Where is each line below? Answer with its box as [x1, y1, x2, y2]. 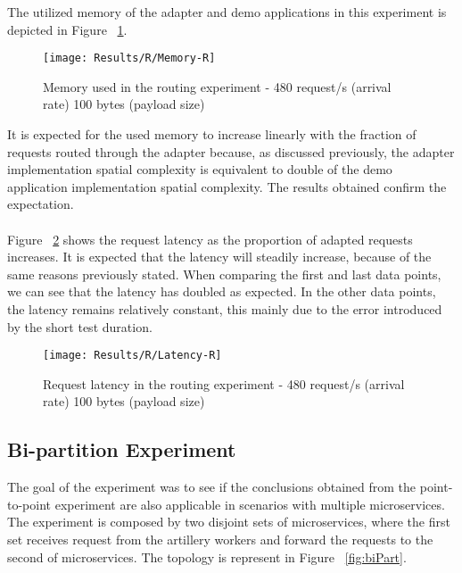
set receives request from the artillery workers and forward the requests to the [7, 529, 433, 548]
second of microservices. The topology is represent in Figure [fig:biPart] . [7, 547, 407, 566]
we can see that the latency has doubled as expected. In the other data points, [7, 282, 436, 301]
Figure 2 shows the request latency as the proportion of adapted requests [7, 229, 413, 248]
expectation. [7, 195, 74, 213]
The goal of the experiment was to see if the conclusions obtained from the [7, 477, 417, 496]
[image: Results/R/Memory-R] [43, 52, 216, 65]
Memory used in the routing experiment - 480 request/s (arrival [43, 77, 392, 95]
